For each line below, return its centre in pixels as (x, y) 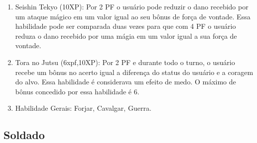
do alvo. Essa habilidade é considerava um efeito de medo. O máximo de (126, 82)
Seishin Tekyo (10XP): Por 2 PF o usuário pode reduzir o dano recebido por (132, 6)
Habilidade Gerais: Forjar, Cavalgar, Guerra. (83, 108)
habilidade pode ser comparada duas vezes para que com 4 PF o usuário (126, 26)
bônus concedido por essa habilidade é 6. (77, 91)
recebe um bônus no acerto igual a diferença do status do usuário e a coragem (134, 72)
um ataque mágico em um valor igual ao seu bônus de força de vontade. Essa (133, 16)
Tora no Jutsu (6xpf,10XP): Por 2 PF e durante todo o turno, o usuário (125, 62)
